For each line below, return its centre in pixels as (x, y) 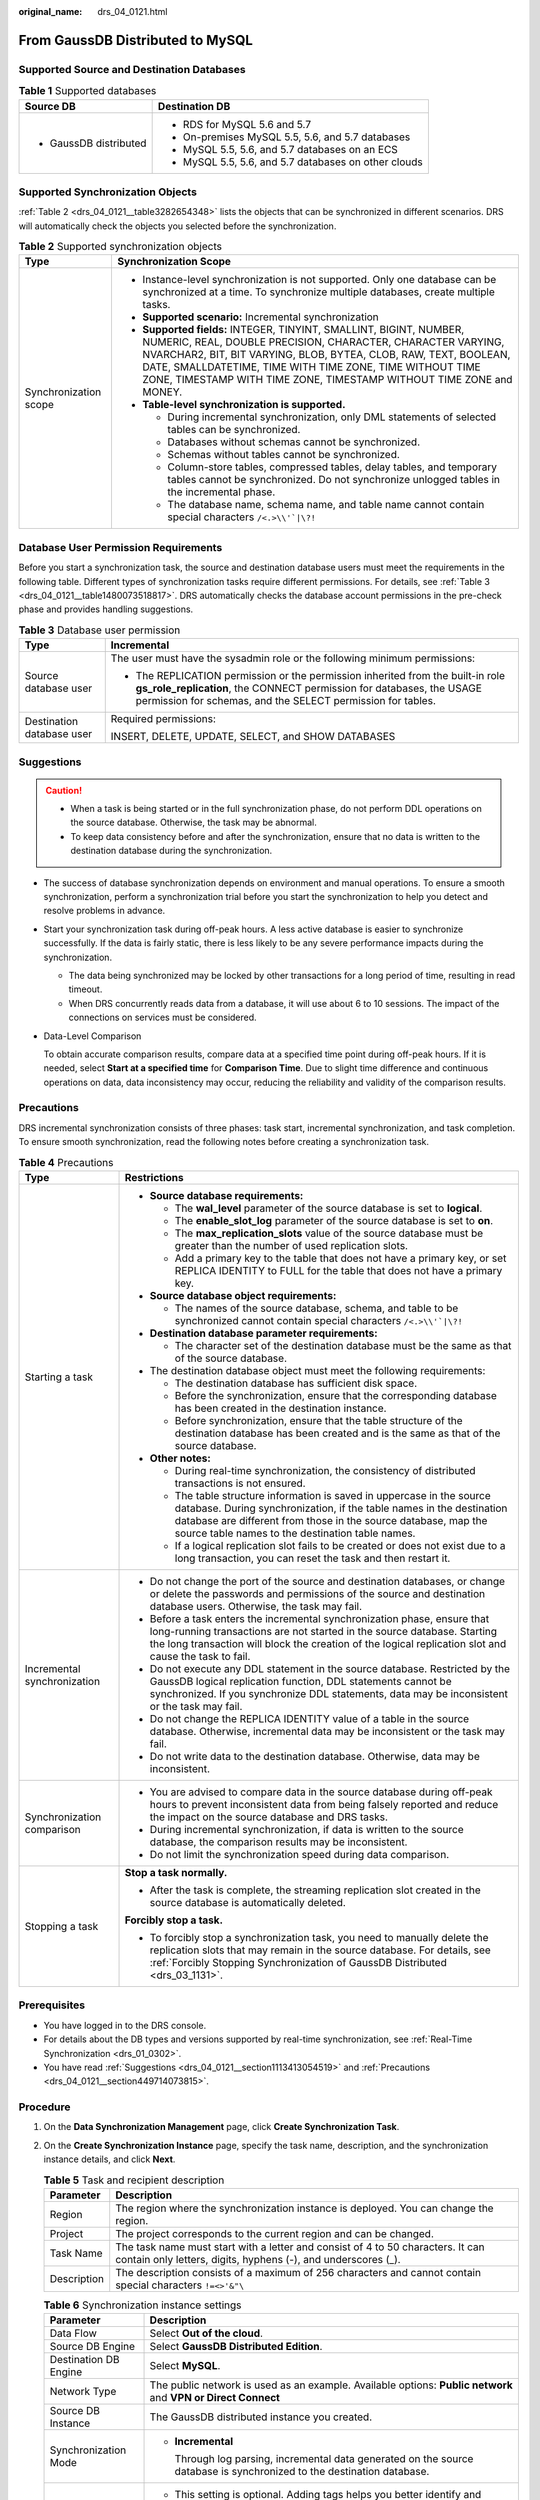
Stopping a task (61, 1927)
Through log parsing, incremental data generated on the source (324, 2459)
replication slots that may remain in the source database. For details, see (320, 1950)
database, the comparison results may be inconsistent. (278, 1842)
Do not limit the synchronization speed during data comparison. (299, 1855)
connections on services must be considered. (162, 1017)
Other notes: (180, 1458)
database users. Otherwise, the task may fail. (256, 1607)
